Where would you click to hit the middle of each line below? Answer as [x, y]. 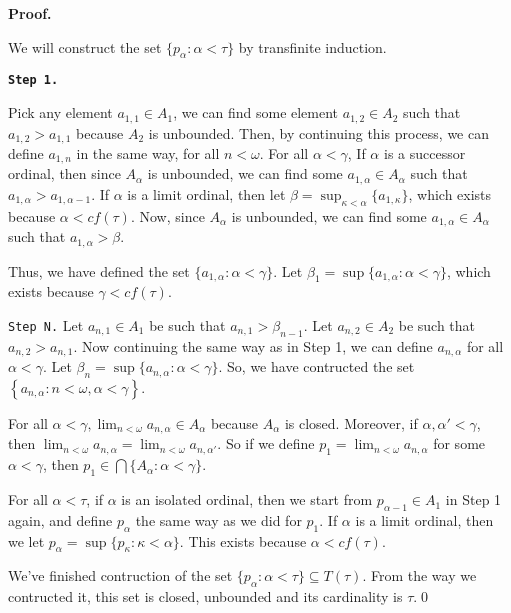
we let [26, 540]
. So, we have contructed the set [316, 366]
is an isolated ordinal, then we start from [247, 499]
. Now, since [167, 215]
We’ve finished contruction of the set [120, 575]
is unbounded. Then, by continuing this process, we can [318, 132]
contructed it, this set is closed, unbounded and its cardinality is [205, 596]
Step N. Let [46, 324]
